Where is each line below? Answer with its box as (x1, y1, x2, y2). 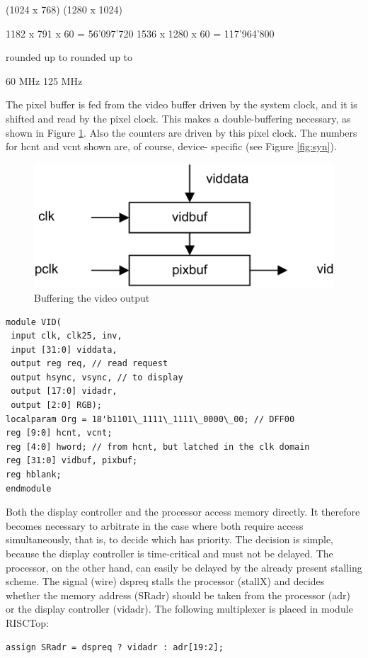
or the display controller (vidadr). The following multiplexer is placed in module (6, 601, 353, 616)
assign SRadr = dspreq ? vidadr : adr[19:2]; (6, 642, 224, 652)
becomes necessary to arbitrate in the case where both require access (6, 518, 304, 533)
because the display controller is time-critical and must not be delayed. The (6, 546, 333, 560)
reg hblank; (6, 470, 62, 480)
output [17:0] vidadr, (11, 386, 117, 397)
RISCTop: (6, 615, 49, 630)
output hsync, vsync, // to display (11, 372, 183, 382)
